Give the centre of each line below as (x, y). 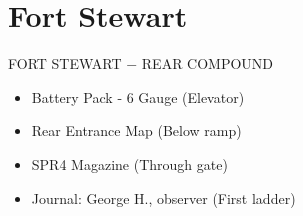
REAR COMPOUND (207, 63)
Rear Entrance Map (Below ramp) (136, 130)
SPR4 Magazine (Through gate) (129, 163)
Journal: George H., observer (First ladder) (163, 197)
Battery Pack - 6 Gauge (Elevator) (138, 96)
